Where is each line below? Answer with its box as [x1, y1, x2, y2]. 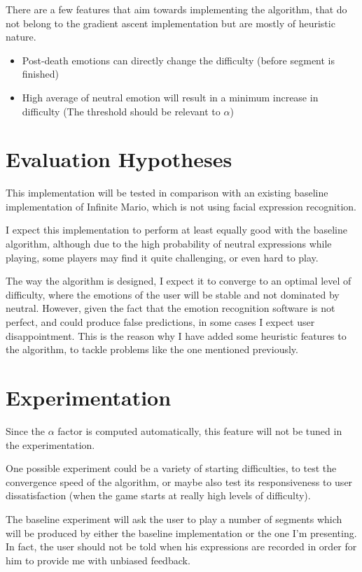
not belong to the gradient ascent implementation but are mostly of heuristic [6, 15, 335, 30]
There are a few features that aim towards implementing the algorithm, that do [6, 2, 347, 16]
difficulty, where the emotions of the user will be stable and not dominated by [6, 287, 340, 301]
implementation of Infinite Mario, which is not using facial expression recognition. [6, 199, 356, 213]
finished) [22, 66, 60, 81]
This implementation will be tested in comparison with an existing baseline [6, 185, 328, 200]
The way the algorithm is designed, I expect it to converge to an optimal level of [6, 273, 351, 288]
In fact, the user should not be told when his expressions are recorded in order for [6, 539, 357, 554]
